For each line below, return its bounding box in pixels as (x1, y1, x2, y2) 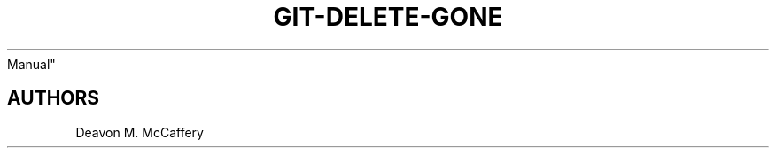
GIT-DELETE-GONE (273, 2, 503, 32)
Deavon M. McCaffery (75, 124, 204, 140)
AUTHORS (7, 87, 100, 110)
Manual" (7, 56, 56, 72)
